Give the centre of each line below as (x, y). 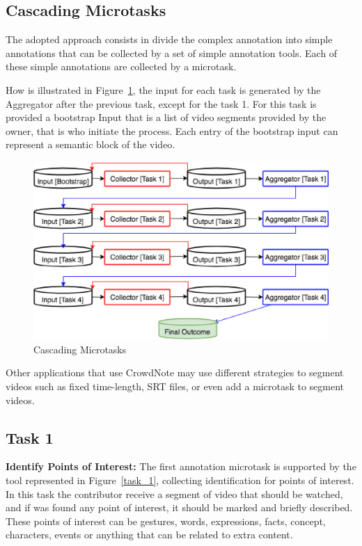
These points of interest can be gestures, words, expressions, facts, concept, (166, 521)
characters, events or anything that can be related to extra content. (149, 535)
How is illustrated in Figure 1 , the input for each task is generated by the (163, 89)
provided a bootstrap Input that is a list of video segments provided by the (166, 117)
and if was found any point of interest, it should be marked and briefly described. (179, 507)
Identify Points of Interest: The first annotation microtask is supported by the (181, 466)
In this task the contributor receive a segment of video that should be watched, (174, 493)
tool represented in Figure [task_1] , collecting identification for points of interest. (180, 480)
